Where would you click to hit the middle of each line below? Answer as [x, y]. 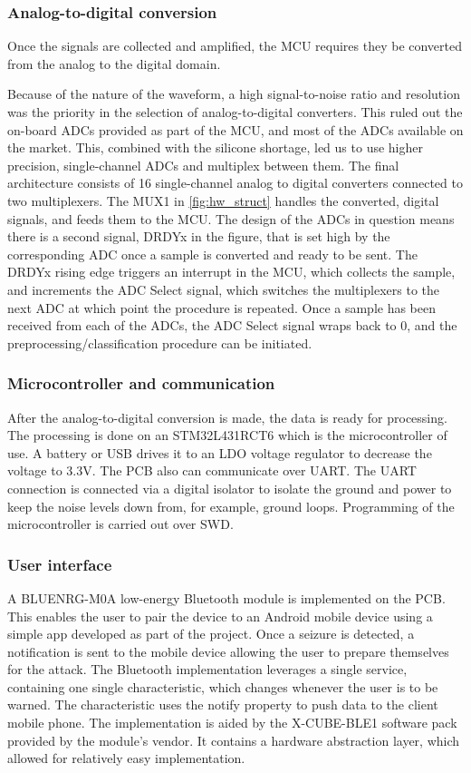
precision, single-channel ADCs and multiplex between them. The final [203, 165]
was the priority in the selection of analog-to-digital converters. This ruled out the [235, 112]
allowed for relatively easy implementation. [126, 758]
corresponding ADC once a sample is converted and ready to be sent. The [212, 254]
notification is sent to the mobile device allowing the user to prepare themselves [228, 651]
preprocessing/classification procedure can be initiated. [160, 342]
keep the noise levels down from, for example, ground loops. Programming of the [231, 506]
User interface [60, 564]
